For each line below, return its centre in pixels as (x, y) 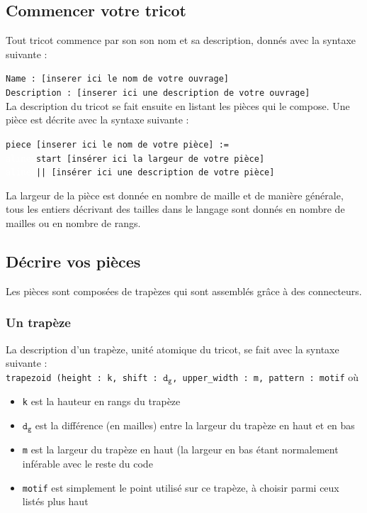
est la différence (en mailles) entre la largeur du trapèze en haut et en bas (195, 425)
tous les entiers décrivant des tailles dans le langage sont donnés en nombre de (175, 209)
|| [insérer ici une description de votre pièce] (155, 173)
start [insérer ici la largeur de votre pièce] (150, 159)
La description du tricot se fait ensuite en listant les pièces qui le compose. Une (178, 105)
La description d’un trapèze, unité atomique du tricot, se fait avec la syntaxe (173, 349)
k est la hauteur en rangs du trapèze (101, 401)
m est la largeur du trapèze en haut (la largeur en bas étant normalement (180, 449)
